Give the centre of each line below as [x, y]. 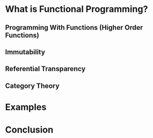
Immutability [25, 52]
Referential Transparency [45, 69]
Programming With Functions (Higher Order [74, 28]
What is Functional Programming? [76, 9]
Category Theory [32, 86]
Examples [26, 107]
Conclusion [29, 130]
